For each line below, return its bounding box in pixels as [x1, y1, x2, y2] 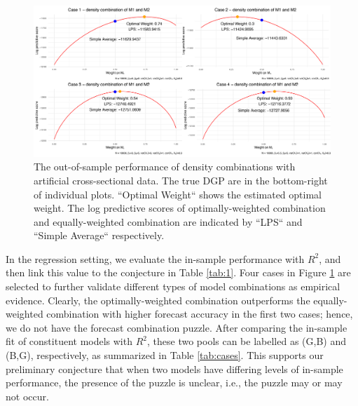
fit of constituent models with [6, 334, 132, 349]
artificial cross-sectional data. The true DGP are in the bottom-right [34, 172, 328, 187]
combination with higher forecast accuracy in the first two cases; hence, [46, 306, 353, 321]
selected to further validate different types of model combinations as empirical [6, 279, 340, 294]
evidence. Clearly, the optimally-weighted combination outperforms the [6, 292, 310, 307]
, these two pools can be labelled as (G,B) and [146, 334, 346, 349]
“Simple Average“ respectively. [34, 228, 165, 243]
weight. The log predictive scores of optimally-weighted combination [34, 201, 326, 215]
